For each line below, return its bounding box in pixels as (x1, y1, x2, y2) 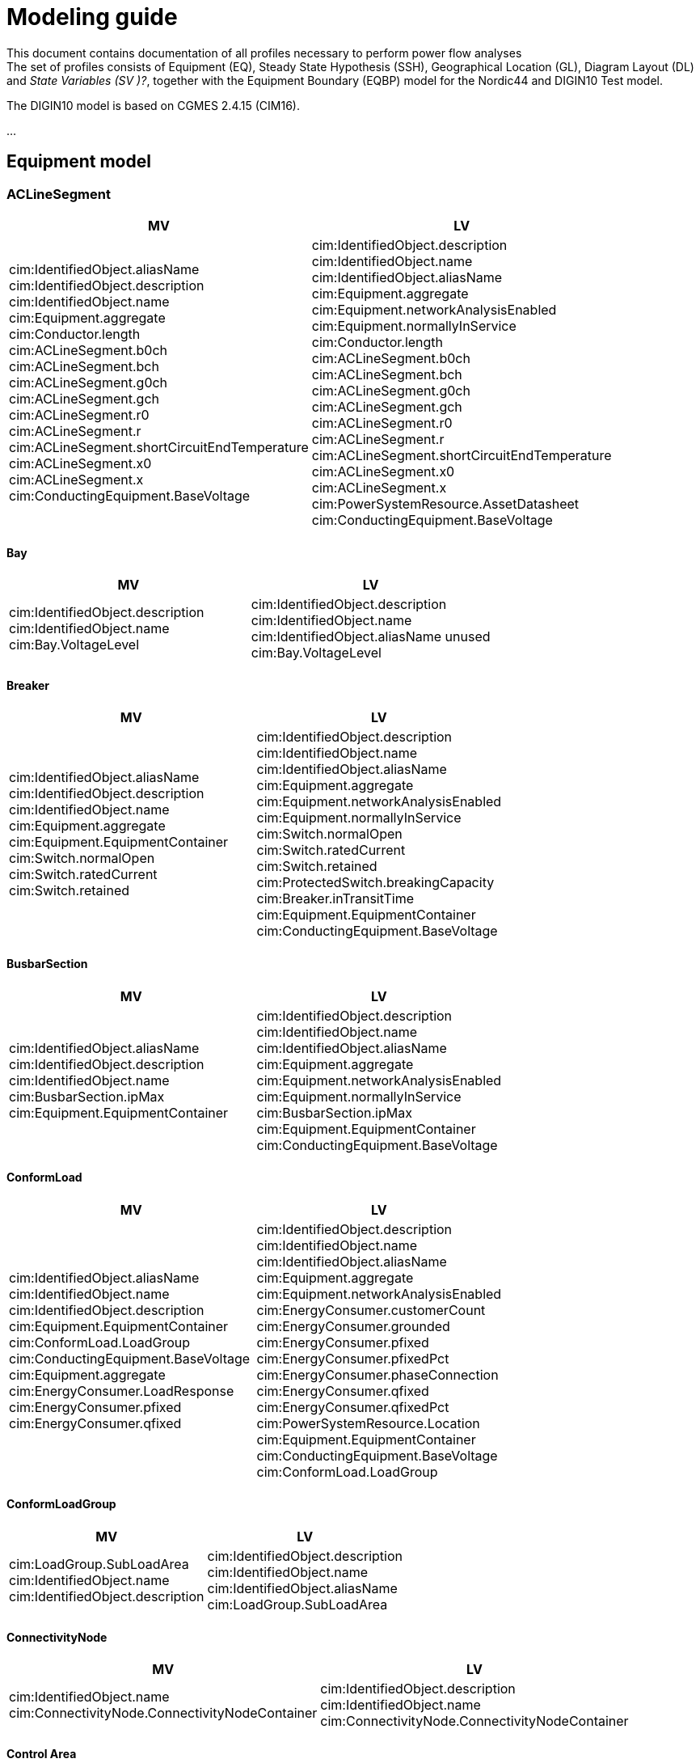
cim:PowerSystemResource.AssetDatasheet (311, 495, 580, 512)
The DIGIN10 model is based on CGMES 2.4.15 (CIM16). (6, 98, 300, 112)
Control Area (6, 1746, 77, 1761)
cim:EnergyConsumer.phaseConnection (256, 1366, 499, 1383)
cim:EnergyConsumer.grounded (256, 1317, 450, 1334)
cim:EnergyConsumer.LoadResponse (9, 1382, 234, 1399)
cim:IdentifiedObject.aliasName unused (251, 628, 491, 645)
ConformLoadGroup (6, 1497, 116, 1511)
